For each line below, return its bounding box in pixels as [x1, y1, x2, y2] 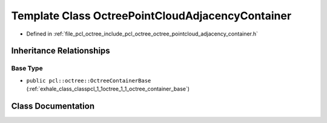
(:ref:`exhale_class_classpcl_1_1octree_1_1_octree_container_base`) [26, 85, 190, 93]
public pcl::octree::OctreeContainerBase [26, 77, 151, 84]
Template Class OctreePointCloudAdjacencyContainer [11, 9, 292, 22]
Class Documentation [11, 101, 95, 111]
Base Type [11, 64, 43, 72]
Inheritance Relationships [11, 46, 110, 56]
